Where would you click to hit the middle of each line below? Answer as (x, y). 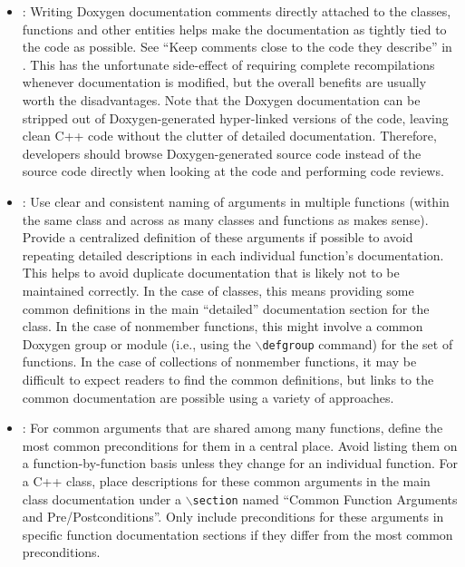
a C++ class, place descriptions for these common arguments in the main (226, 480)
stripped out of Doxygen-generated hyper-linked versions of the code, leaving (235, 117)
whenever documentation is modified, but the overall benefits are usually (224, 82)
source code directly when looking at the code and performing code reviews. (233, 171)
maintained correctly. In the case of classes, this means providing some (218, 290)
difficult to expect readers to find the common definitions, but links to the (228, 379)
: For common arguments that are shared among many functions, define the (232, 428)
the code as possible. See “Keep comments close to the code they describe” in (237, 47)
